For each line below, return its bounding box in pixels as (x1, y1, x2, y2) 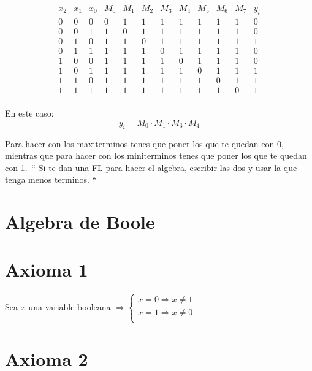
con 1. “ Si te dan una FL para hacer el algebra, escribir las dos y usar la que (5, 161, 297, 174)
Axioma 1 (5, 257, 88, 282)
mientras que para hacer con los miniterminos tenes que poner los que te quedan (5, 149, 307, 162)
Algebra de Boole (5, 209, 155, 234)
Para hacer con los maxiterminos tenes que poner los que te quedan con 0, (5, 137, 284, 150)
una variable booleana (28, 300, 111, 313)
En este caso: (5, 107, 54, 120)
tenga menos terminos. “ (5, 173, 97, 186)
